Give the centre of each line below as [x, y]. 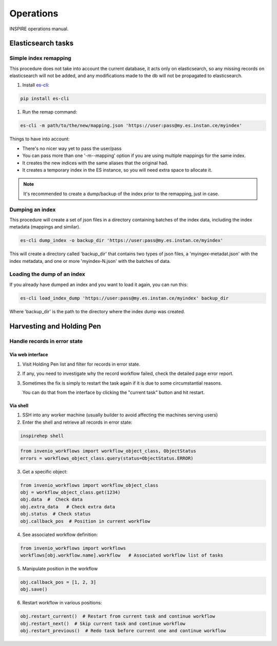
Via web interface [29, 355]
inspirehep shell [42, 436]
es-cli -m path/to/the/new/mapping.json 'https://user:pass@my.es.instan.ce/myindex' [131, 126]
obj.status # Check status [55, 514]
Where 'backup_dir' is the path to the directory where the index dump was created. [97, 311]
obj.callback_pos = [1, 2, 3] [58, 582]
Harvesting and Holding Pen [55, 326]
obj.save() [34, 590]
